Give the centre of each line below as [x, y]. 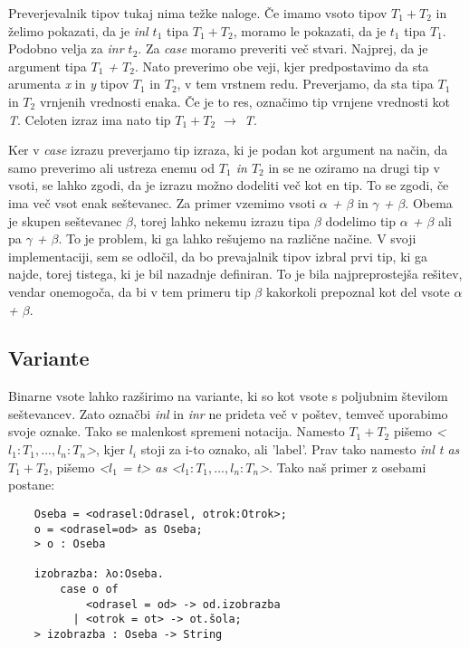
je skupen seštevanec [65, 220]
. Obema [429, 202]
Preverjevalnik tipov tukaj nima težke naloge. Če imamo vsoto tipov [198, 13]
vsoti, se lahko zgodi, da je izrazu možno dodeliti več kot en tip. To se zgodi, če [229, 185]
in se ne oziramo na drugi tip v [354, 167]
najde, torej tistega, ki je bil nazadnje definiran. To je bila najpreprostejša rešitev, [235, 274]
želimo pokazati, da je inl [78, 30]
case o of [89, 590]
